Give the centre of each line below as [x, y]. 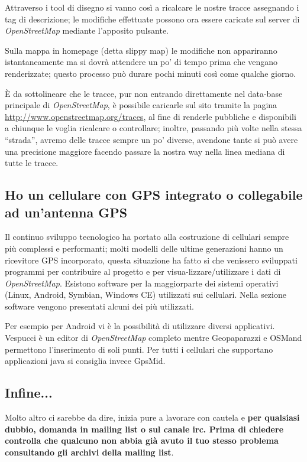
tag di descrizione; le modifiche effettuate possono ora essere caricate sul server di [152, 19]
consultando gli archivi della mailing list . [89, 452]
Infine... [29, 393]
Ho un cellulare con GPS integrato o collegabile [154, 195]
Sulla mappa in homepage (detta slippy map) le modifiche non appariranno [141, 50]
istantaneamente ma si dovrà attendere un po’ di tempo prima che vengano [141, 62]
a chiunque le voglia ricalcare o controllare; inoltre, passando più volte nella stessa [153, 128]
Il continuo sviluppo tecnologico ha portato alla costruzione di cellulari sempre [147, 237]
